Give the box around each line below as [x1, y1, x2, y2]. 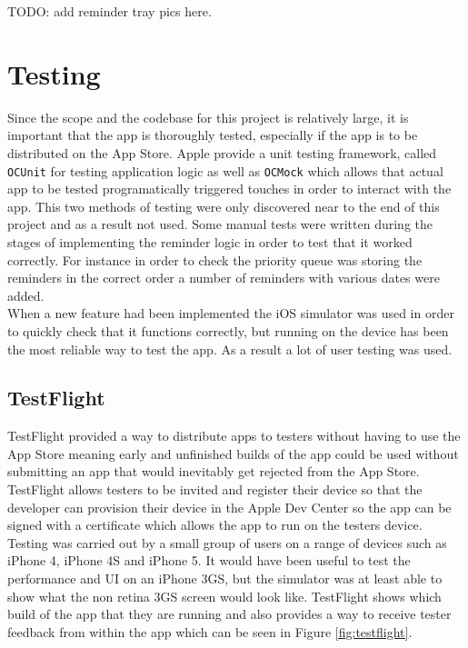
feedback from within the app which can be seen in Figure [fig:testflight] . [7, 622, 413, 641]
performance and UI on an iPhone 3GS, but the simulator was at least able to [7, 569, 443, 588]
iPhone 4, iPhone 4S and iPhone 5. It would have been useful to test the [7, 551, 411, 570]
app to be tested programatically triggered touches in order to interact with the [7, 179, 452, 198]
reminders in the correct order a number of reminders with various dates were [7, 268, 440, 287]
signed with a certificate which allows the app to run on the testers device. [7, 515, 423, 534]
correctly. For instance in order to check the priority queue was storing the [7, 250, 423, 269]
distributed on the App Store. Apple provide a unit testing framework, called [7, 143, 437, 162]
